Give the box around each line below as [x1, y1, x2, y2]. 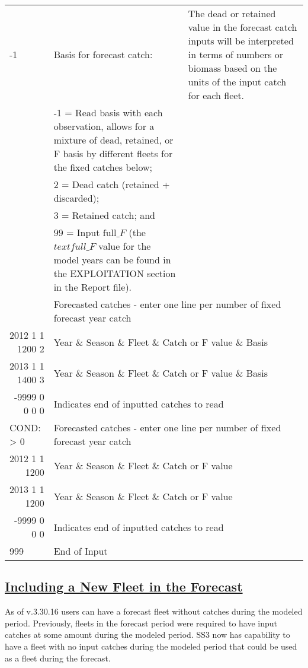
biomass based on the [188, 61, 277, 75]
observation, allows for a [53, 119, 155, 133]
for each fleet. [188, 88, 245, 102]
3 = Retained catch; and [53, 208, 155, 222]
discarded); [53, 191, 100, 205]
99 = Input [53, 225, 100, 239]
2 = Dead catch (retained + [53, 177, 170, 191]
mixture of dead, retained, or [53, 133, 174, 147]
